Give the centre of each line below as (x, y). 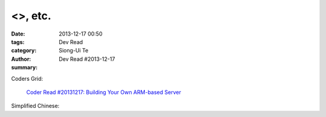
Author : (21, 59)
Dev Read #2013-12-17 (87, 59)
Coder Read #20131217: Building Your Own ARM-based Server (104, 92)
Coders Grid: (27, 78)
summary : (24, 68)
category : (24, 51)
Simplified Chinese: (35, 106)
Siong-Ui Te (74, 51)
